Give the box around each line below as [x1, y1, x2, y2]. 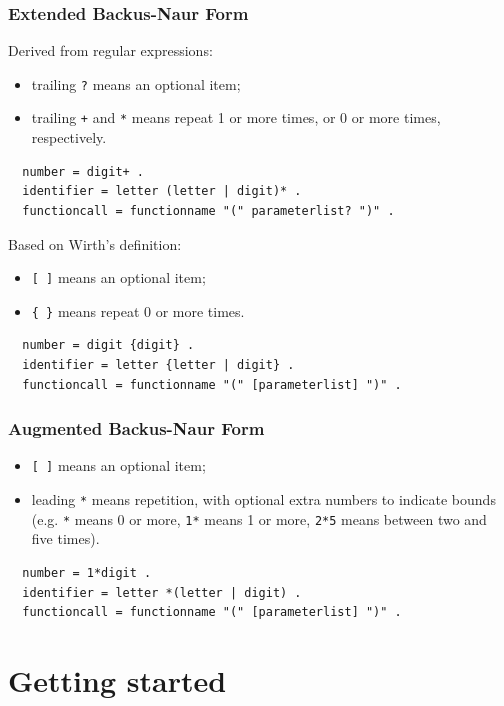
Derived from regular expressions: [8, 40, 213, 61]
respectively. [31, 127, 107, 148]
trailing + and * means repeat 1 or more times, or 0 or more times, [31, 107, 441, 128]
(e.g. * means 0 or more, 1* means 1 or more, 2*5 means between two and [31, 508, 487, 529]
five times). [31, 528, 100, 549]
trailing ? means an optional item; [31, 73, 241, 94]
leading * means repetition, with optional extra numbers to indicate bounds [31, 489, 496, 510]
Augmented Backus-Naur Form [8, 416, 265, 441]
